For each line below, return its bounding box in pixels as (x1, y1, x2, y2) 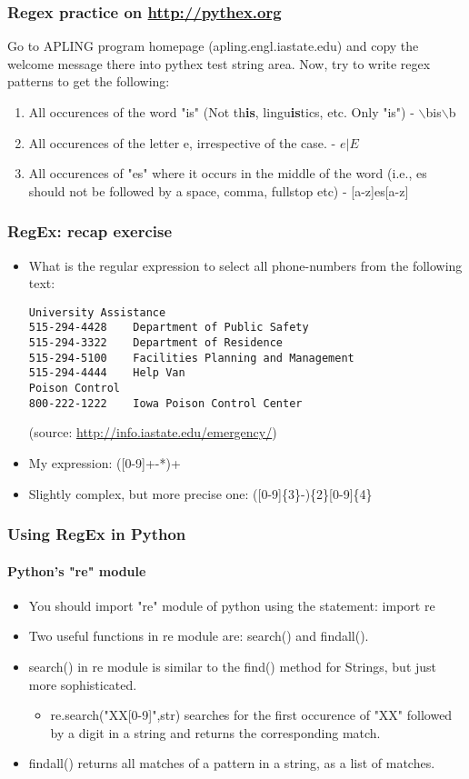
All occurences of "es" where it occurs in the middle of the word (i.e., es (28, 164, 427, 183)
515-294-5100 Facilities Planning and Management (28, 351, 354, 365)
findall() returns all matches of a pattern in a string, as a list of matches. (28, 754, 435, 773)
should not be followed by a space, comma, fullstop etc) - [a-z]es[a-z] (28, 181, 409, 200)
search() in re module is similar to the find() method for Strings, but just (28, 656, 437, 675)
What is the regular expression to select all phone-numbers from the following (28, 255, 463, 275)
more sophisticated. (28, 674, 137, 694)
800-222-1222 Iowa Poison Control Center (28, 396, 303, 410)
